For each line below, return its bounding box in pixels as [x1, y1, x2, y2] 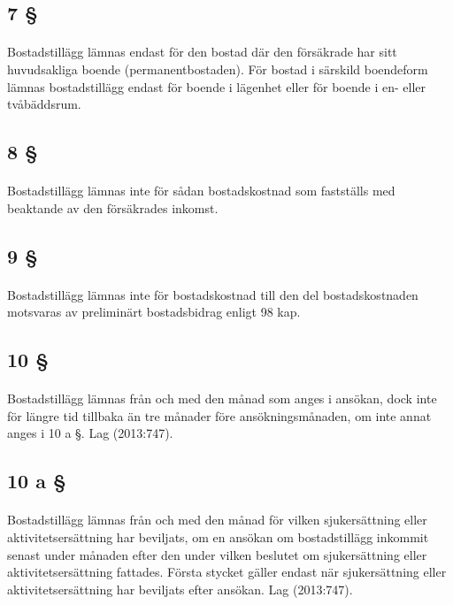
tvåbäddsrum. [7, 95, 81, 113]
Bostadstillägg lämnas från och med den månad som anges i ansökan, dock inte [7, 389, 437, 408]
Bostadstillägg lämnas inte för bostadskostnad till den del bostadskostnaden [7, 285, 418, 303]
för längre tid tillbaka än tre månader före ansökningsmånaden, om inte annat [7, 406, 432, 425]
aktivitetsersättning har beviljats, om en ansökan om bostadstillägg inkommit [7, 528, 429, 546]
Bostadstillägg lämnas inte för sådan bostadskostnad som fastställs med [7, 181, 395, 200]
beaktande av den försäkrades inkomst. [7, 198, 219, 217]
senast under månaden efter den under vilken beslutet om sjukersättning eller [7, 545, 427, 563]
